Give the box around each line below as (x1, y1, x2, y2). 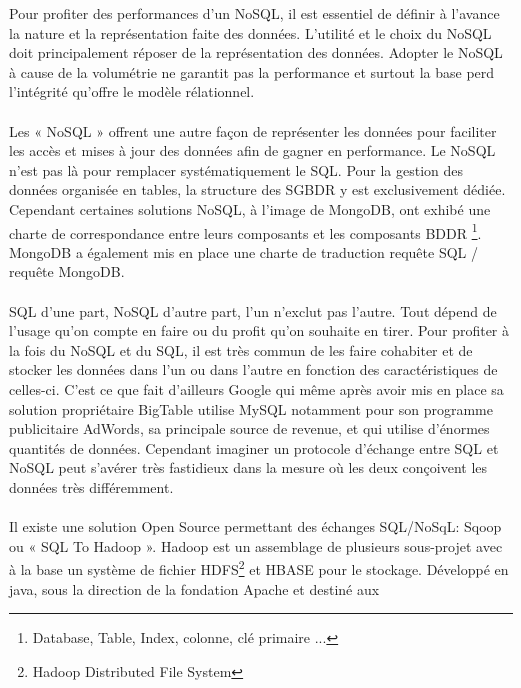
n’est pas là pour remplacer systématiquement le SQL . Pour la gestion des (9, 159, 464, 180)
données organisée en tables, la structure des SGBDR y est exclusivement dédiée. (9, 179, 506, 200)
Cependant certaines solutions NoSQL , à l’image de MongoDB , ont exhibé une (9, 198, 491, 219)
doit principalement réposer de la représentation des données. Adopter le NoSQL (9, 42, 503, 63)
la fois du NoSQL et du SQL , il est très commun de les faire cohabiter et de (9, 339, 473, 360)
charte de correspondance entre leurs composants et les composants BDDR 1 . (9, 219, 482, 243)
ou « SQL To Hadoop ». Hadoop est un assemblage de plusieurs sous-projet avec (9, 535, 503, 556)
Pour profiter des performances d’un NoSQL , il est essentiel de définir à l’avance (9, 3, 500, 23)
